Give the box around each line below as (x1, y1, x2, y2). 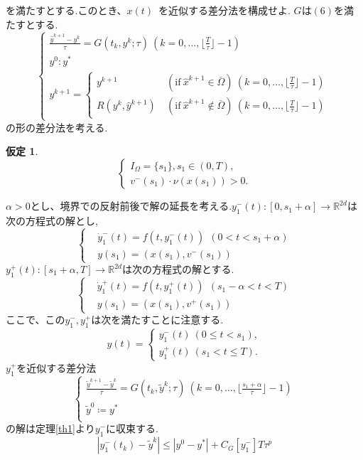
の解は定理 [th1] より (6, 421, 95, 436)
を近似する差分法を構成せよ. (158, 3, 291, 17)
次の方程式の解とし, (6, 213, 98, 228)
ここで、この (6, 312, 65, 327)
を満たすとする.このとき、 (6, 3, 127, 17)
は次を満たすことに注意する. (91, 312, 224, 327)
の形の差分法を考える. (6, 119, 108, 134)
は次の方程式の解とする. (121, 262, 234, 277)
